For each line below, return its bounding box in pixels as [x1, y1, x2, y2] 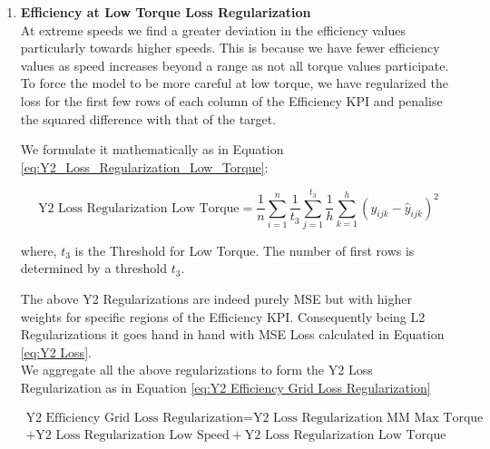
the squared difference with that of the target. [20, 109, 277, 128]
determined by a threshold [20, 259, 167, 278]
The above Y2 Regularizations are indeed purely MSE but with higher [20, 289, 412, 308]
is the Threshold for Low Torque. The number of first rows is [74, 240, 415, 259]
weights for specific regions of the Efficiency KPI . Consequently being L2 [20, 307, 426, 326]
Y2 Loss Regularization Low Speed [35, 428, 230, 442]
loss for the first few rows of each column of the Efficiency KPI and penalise [20, 91, 443, 110]
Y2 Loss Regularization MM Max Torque [252, 411, 484, 425]
